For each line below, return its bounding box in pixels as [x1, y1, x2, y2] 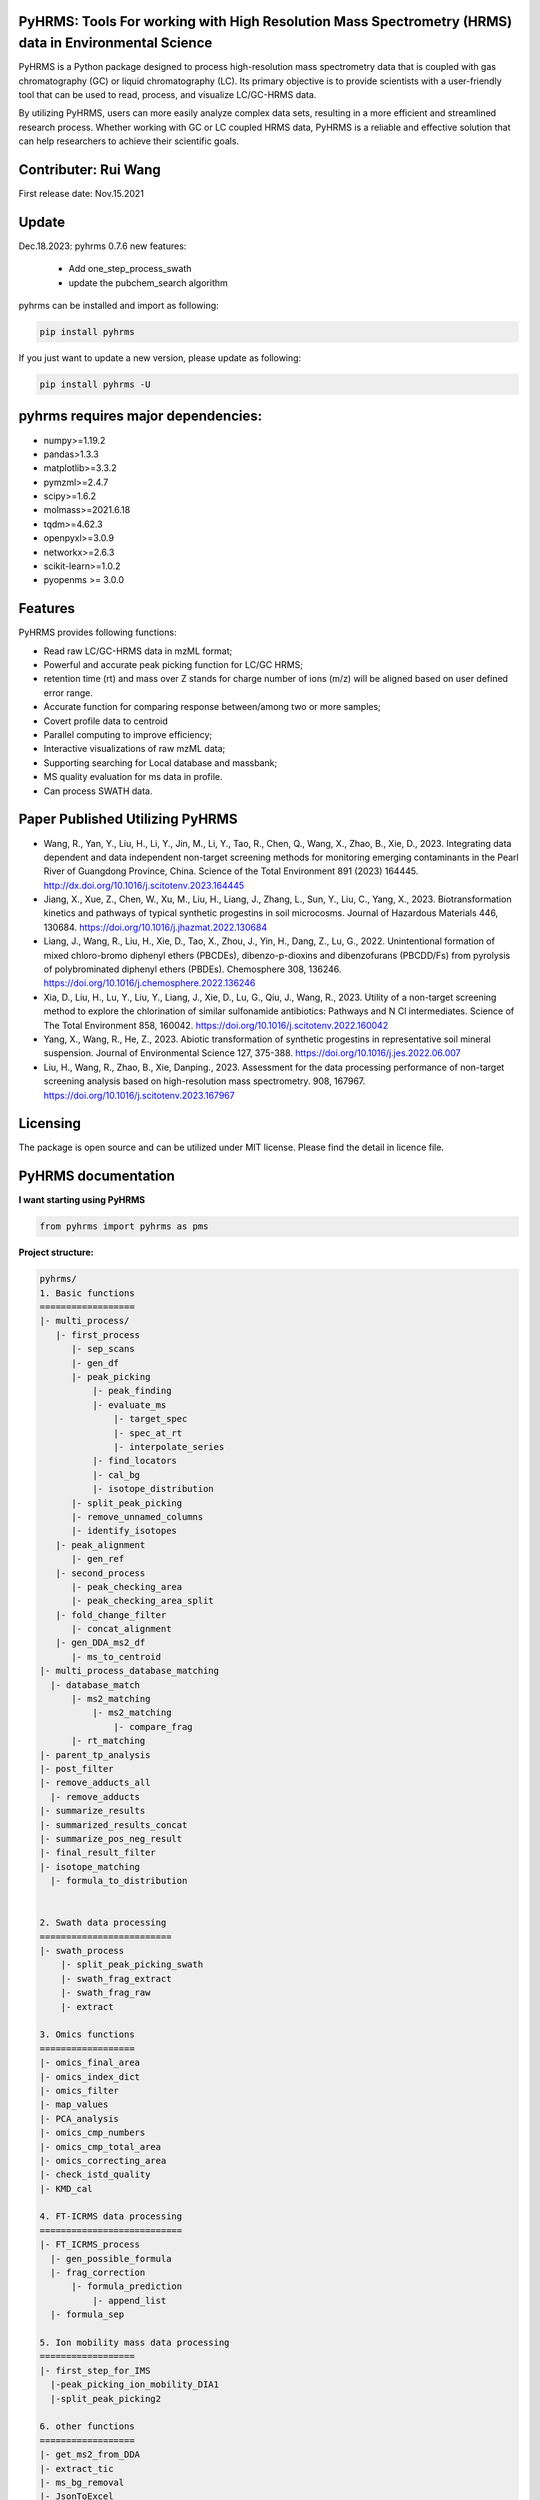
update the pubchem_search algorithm [68, 276, 229, 289]
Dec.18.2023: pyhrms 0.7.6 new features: [18, 240, 187, 252]
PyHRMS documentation [18, 1168, 175, 1185]
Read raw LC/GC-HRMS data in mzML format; [43, 645, 233, 657]
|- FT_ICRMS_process [39, 2239, 140, 2250]
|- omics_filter [39, 2085, 120, 2096]
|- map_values [39, 2099, 109, 2110]
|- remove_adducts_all [39, 1777, 151, 1789]
